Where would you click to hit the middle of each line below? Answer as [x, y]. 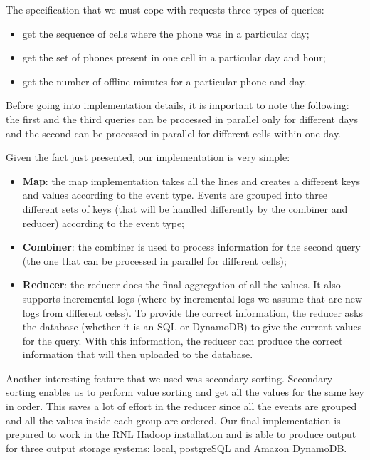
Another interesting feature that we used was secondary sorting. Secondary [169, 378]
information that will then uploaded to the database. [138, 354]
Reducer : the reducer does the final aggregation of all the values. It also [181, 284]
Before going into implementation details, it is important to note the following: [178, 105]
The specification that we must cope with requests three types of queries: [165, 9]
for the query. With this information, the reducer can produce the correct [183, 340]
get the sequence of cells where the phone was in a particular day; [166, 33]
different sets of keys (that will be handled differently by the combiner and [185, 208]
